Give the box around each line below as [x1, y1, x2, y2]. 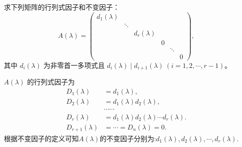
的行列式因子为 [27, 77, 75, 87]
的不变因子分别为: [100, 133, 156, 143]
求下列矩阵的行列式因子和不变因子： [4, 2, 120, 12]
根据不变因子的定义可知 [4, 133, 79, 143]
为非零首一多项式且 [43, 60, 105, 70]
